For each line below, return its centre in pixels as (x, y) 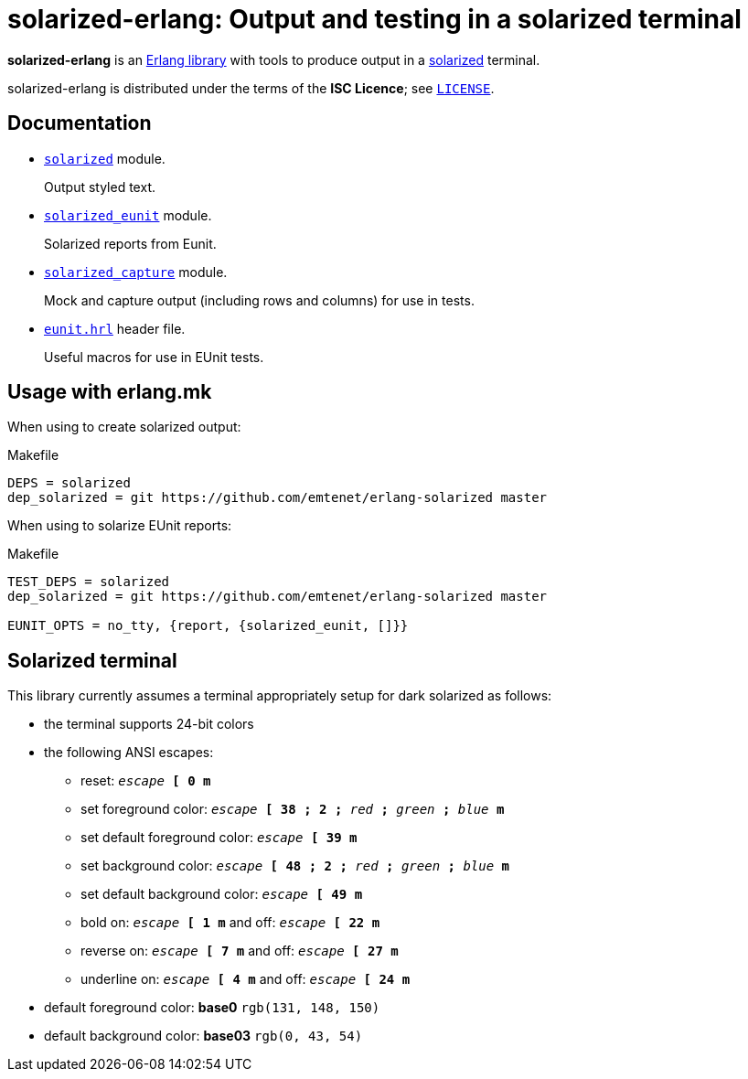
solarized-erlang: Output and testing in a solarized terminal (374, 19)
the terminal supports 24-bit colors (149, 724)
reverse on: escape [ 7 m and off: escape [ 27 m (240, 951)
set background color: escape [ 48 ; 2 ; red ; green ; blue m (295, 866)
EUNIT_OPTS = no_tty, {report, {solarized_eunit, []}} (208, 626)
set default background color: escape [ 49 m (222, 894)
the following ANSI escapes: (129, 753)
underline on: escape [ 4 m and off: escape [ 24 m (246, 979)
